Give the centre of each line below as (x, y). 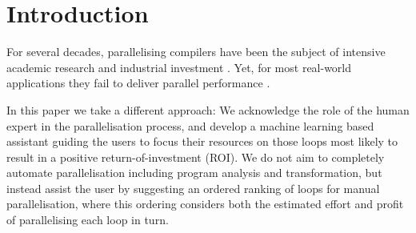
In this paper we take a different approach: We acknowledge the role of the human (208, 109)
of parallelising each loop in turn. (88, 220)
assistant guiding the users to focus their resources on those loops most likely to (202, 141)
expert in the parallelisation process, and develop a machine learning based (190, 125)
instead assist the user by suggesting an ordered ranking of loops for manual (193, 188)
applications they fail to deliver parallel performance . (138, 83)
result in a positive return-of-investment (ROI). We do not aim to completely (196, 157)
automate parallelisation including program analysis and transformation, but (194, 173)
